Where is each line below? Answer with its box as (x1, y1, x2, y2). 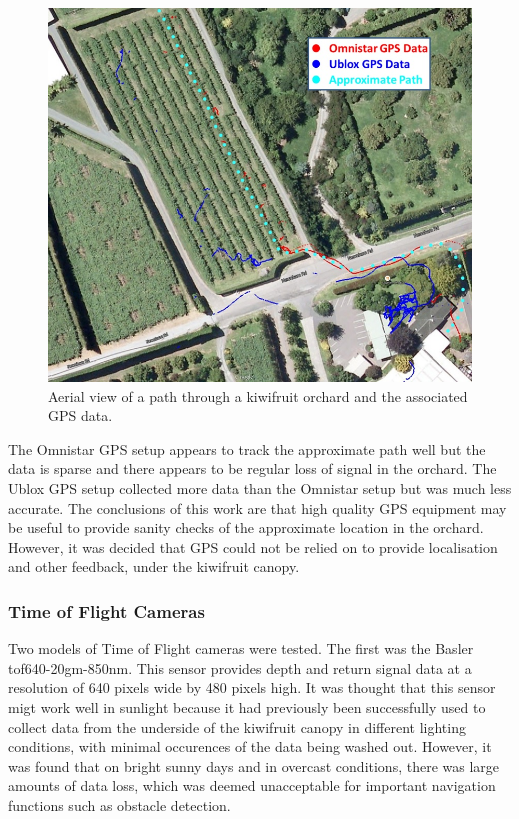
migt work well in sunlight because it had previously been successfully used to (8, 697, 486, 718)
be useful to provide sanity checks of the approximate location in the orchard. (8, 517, 484, 538)
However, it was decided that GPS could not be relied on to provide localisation (8, 536, 498, 557)
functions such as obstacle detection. (8, 795, 231, 816)
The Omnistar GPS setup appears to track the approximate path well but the (8, 438, 486, 459)
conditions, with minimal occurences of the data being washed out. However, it (8, 736, 492, 757)
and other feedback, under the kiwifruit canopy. (8, 556, 300, 577)
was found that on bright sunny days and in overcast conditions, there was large (8, 755, 500, 776)
